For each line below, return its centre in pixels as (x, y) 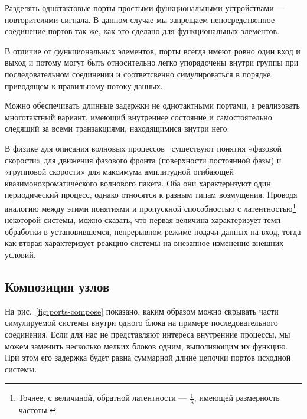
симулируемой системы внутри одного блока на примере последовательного (141, 323)
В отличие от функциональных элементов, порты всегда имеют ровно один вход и (153, 50)
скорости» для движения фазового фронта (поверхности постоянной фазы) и (143, 160)
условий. (20, 254)
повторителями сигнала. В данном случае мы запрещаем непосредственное (140, 19)
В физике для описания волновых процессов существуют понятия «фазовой (143, 148)
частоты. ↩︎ (37, 410)
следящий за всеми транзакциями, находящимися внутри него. (117, 128)
